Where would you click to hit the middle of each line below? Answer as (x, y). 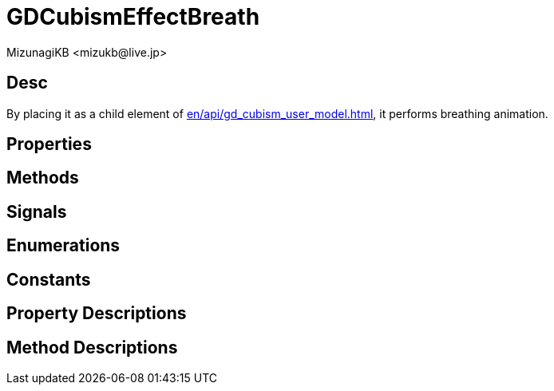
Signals (37, 211)
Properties (49, 144)
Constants (49, 279)
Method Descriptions (92, 347)
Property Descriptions (97, 314)
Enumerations (63, 246)
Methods (43, 178)
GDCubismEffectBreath (133, 17)
